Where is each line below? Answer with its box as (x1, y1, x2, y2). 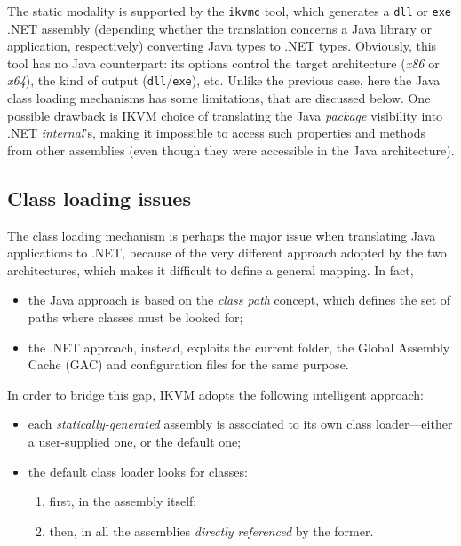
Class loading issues (7, 184, 191, 211)
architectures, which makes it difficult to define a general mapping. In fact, (7, 260, 414, 279)
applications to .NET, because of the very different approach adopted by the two (7, 243, 447, 262)
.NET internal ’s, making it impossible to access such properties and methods (7, 123, 425, 142)
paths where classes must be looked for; (28, 308, 243, 327)
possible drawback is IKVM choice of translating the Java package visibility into (7, 106, 443, 124)
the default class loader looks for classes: (28, 462, 248, 480)
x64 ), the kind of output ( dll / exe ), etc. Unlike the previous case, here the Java (7, 71, 441, 90)
